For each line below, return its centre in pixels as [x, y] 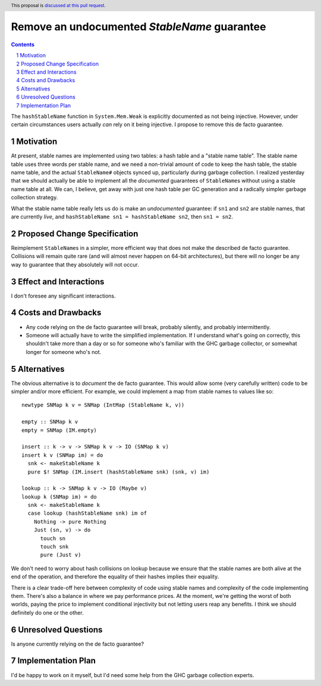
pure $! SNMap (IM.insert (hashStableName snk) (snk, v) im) [119, 472]
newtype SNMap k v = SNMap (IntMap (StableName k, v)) [103, 405]
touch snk [54, 547]
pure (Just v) [61, 555]
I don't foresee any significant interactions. [63, 296]
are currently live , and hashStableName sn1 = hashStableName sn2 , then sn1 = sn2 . [122, 217]
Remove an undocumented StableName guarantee [139, 27]
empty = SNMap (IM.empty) [59, 430]
